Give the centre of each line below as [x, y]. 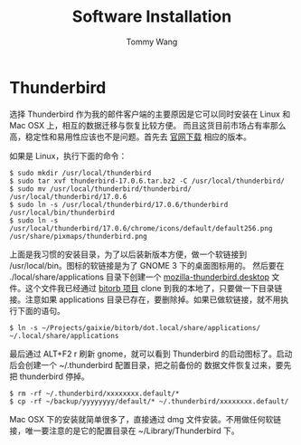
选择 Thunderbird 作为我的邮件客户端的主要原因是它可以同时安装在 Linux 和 [150, 114]
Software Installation [152, 17]
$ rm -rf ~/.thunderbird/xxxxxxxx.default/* [94, 393]
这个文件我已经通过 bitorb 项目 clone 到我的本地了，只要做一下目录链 [154, 288]
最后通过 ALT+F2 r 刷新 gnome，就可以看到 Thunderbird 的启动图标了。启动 [151, 354]
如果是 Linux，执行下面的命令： [68, 156]
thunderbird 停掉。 [55, 376]
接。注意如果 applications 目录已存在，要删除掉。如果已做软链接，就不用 [145, 299]
